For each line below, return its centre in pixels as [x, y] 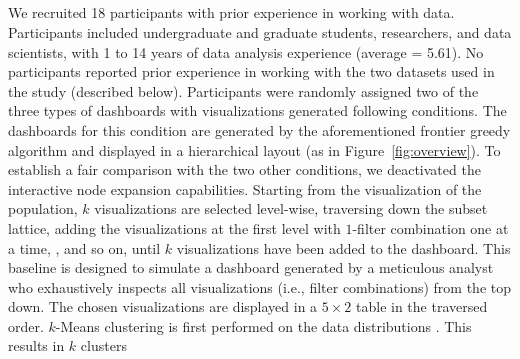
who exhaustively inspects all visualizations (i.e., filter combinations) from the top [260, 286]
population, [43, 208]
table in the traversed [422, 306]
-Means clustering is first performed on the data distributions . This [263, 325]
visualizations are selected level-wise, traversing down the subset [291, 208]
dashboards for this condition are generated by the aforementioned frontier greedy [259, 129]
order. [26, 325]
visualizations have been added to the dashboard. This [343, 247]
